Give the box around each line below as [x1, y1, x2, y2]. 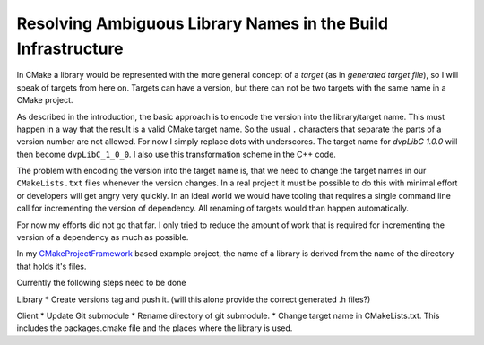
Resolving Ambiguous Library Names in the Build [16, 13, 389, 33]
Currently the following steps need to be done [16, 278, 186, 289]
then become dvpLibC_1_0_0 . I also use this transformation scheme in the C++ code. [16, 149, 336, 160]
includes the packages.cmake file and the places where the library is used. [16, 323, 293, 333]
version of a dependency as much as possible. [16, 232, 189, 243]
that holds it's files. [16, 261, 87, 272]
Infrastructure [16, 39, 125, 58]
